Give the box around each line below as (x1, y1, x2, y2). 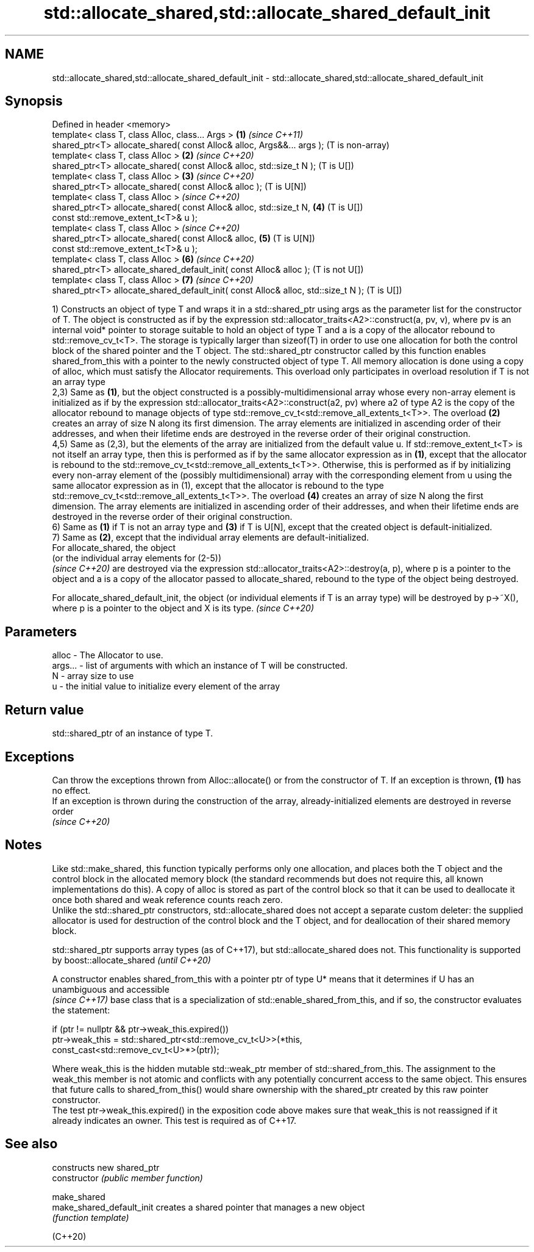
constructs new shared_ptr (52, 1162, 160, 1173)
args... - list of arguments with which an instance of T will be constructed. (52, 660, 348, 671)
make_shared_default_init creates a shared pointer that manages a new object (52, 1201, 365, 1212)
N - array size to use (52, 671, 134, 682)
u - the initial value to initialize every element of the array (52, 681, 280, 692)
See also (5, 1136, 58, 1152)
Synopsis (5, 93, 63, 109)
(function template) (52, 1212, 129, 1223)
